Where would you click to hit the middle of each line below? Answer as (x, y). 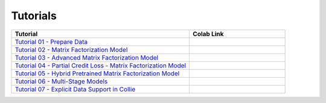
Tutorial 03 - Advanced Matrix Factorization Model (87, 57)
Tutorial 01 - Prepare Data (51, 42)
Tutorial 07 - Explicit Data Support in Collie (75, 89)
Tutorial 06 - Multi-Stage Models (61, 81)
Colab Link (208, 34)
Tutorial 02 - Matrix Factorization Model (71, 49)
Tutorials (34, 16)
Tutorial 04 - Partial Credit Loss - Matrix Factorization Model (101, 65)
